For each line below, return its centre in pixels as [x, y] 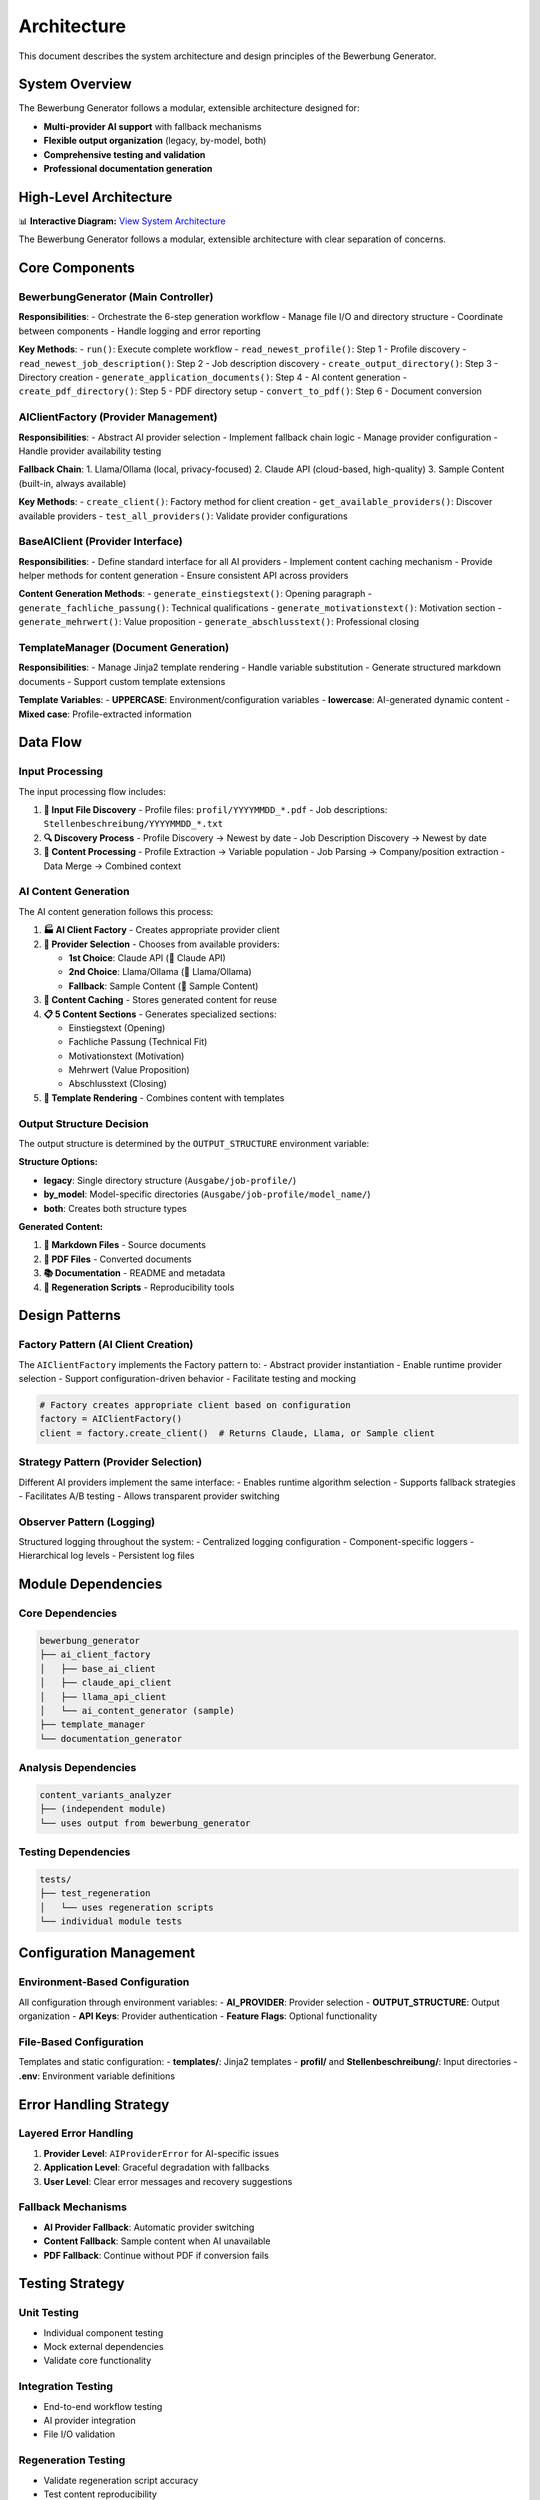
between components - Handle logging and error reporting [139, 331]
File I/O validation [79, 2434]
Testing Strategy [71, 2283]
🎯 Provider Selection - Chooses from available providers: [161, 944]
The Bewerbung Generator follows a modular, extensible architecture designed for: [189, 108]
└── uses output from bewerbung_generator [145, 1823]
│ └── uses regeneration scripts [126, 1907]
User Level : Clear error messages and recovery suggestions [168, 2181]
